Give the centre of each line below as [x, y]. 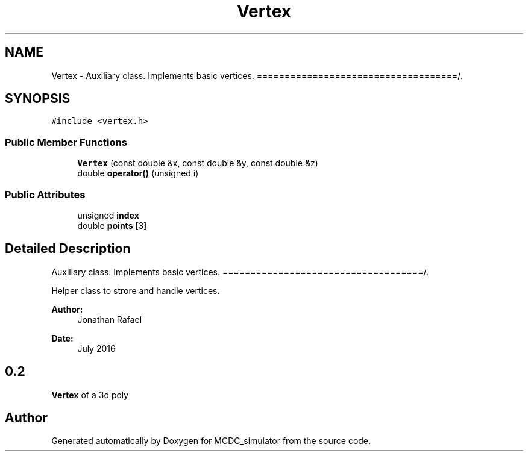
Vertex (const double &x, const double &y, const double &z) [198, 163]
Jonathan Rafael [110, 319]
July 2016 [96, 348]
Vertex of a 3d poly [90, 395]
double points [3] [112, 225]
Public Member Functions [66, 142]
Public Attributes [45, 194]
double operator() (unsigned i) [138, 173]
